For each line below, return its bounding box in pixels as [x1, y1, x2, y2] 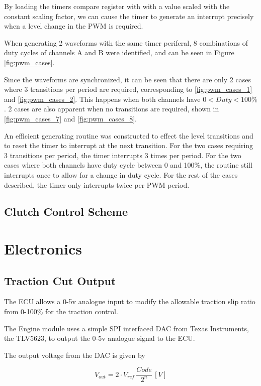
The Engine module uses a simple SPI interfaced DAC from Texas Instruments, [4, 323, 249, 333]
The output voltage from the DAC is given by [4, 349, 145, 360]
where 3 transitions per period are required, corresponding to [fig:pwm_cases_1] [4, 84, 252, 94]
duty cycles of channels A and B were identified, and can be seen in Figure [4, 47, 234, 58]
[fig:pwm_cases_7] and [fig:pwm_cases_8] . [4, 113, 137, 123]
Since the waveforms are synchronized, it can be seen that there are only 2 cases [4, 74, 251, 84]
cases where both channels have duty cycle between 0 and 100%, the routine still [4, 160, 252, 170]
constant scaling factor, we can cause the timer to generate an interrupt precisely [4, 11, 254, 21]
